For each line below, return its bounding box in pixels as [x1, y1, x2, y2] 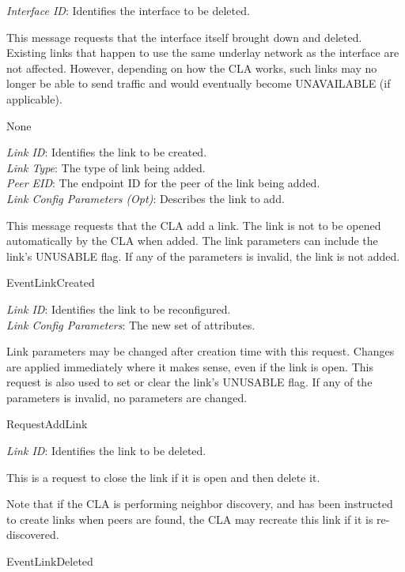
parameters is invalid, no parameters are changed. [6, 389, 248, 405]
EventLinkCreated [6, 274, 95, 291]
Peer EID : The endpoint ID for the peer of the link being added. [6, 175, 320, 191]
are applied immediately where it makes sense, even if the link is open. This [6, 358, 373, 374]
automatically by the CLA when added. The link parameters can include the [6, 232, 378, 249]
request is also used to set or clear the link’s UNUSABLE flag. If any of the [6, 374, 373, 390]
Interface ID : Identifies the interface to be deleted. [6, 2, 250, 18]
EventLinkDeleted [6, 553, 93, 570]
